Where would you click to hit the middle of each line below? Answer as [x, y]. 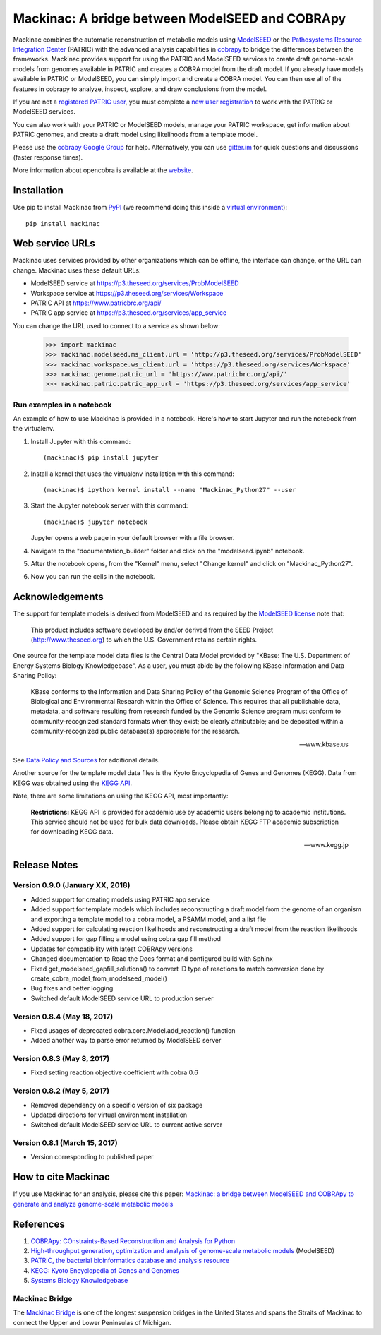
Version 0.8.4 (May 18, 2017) [63, 1017]
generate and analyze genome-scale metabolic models [93, 1204]
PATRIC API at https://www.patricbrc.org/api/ [96, 303]
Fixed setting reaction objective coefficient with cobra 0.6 [115, 1072]
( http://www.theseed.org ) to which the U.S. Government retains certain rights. [144, 640]
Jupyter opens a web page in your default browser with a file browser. [133, 538]
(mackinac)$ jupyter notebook [96, 522]
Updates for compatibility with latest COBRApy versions [112, 949]
